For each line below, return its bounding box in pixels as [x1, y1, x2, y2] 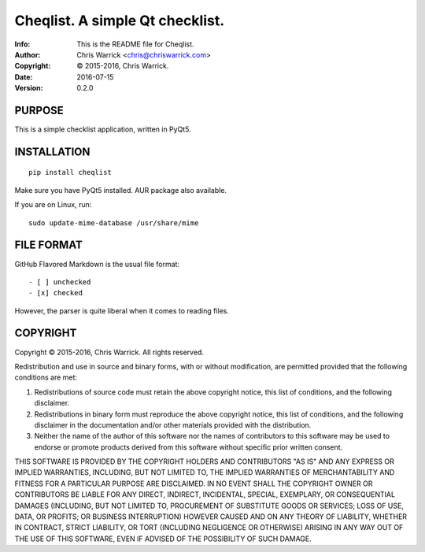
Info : [14, 39, 31, 49]
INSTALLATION [14, 145, 91, 158]
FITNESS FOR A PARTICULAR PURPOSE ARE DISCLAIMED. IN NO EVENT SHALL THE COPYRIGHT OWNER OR [14, 479, 373, 488]
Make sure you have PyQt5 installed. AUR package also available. [14, 185, 227, 194]
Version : [14, 83, 43, 93]
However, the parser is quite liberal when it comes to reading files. [14, 306, 230, 315]
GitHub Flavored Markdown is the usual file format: [14, 259, 180, 269]
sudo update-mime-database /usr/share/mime [28, 218, 199, 228]
